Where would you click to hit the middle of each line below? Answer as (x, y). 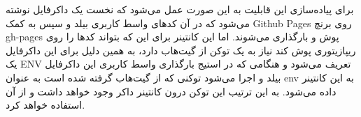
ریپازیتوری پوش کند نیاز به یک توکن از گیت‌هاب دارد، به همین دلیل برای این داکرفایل (181, 50)
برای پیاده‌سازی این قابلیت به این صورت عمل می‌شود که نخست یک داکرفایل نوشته (180, 9)
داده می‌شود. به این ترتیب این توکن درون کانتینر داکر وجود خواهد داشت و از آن (171, 91)
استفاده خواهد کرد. (45, 105)
